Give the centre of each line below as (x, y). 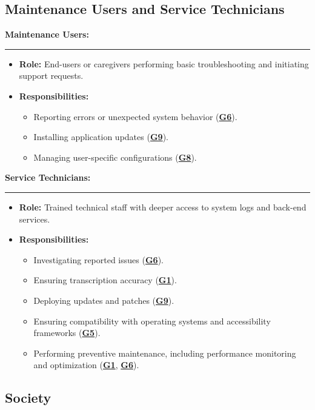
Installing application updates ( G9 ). (101, 137)
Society (28, 398)
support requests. (51, 76)
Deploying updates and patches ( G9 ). (104, 300)
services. (35, 219)
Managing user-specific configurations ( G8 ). (115, 157)
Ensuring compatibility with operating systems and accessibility (152, 321)
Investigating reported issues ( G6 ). (98, 259)
